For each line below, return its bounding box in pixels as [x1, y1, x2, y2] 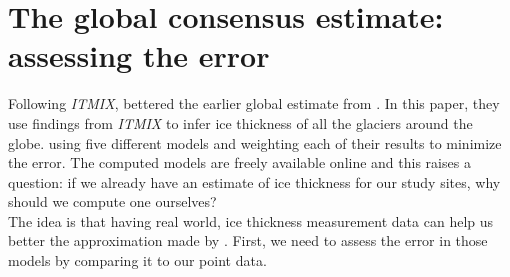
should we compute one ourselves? [8, 191, 217, 212]
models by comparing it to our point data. [8, 250, 267, 271]
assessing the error [8, 35, 270, 76]
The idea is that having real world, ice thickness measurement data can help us [8, 210, 494, 231]
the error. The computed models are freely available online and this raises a [8, 152, 471, 173]
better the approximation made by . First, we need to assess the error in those [8, 230, 488, 251]
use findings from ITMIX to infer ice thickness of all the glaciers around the [8, 112, 473, 133]
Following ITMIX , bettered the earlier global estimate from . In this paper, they [8, 93, 500, 114]
